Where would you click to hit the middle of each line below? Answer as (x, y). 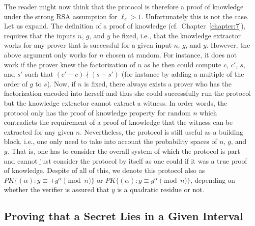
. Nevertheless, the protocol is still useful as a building (161, 131)
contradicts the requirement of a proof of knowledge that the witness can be (118, 122)
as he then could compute (183, 64)
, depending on (213, 180)
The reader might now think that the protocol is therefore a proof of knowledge (124, 6)
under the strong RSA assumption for (61, 16)
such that (39, 74)
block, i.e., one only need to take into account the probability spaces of (111, 141)
